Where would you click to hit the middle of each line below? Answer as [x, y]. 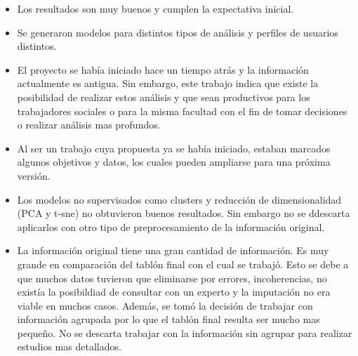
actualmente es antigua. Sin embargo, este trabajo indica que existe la [168, 83]
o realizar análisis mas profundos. [89, 125]
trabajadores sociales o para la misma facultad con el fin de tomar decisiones [182, 111]
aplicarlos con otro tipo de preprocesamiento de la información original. [171, 226]
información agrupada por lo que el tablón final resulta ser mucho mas [168, 319]
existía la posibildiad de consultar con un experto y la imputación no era [174, 292]
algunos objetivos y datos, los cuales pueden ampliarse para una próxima [174, 162]
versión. [34, 175]
